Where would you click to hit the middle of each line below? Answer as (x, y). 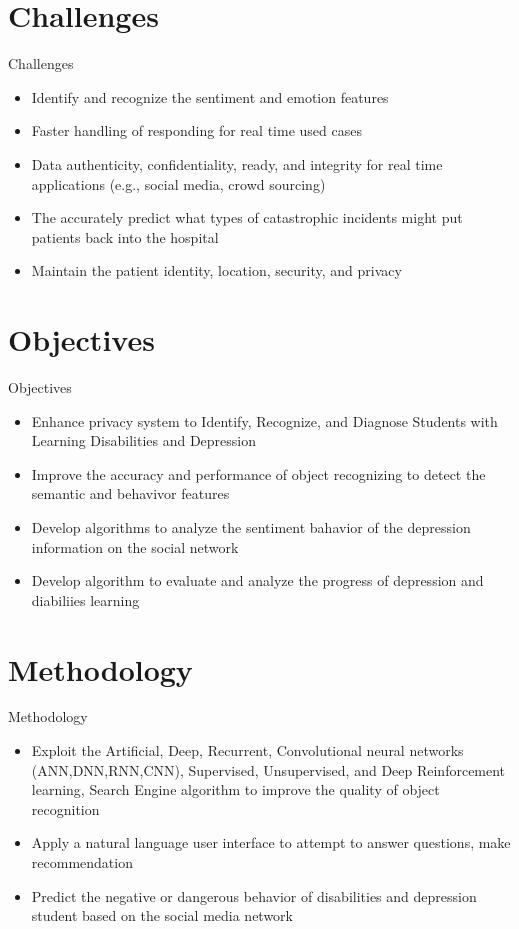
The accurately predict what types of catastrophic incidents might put (247, 217)
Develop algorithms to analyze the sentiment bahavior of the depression (251, 526)
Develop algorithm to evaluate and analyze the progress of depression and (257, 580)
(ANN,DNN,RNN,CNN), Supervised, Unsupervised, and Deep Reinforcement (268, 769)
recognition (65, 808)
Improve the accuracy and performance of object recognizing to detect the (258, 473)
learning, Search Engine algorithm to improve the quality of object (235, 789)
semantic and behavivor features (130, 493)
